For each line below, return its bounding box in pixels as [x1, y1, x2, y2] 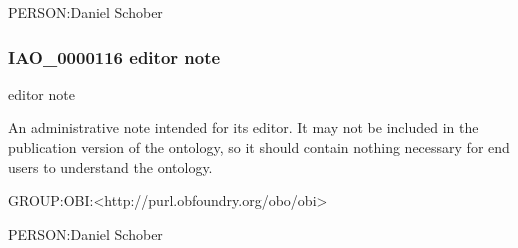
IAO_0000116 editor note [8, 44, 221, 69]
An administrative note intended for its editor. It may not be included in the [8, 117, 479, 138]
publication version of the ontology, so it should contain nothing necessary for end [8, 137, 510, 157]
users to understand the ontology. [8, 156, 213, 177]
